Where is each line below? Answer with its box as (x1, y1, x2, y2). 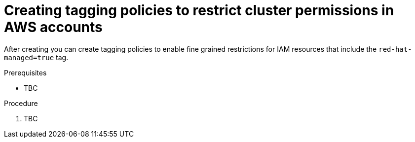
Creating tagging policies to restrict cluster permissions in (4, 2, 394, 19)
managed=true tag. (4, 53, 69, 62)
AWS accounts (4, 19, 103, 35)
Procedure (4, 99, 38, 107)
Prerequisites (4, 68, 47, 77)
